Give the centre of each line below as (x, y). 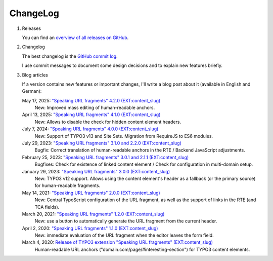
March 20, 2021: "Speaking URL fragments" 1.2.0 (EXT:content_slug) (93, 214)
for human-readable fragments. (67, 185)
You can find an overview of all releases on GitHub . (75, 38)
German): (32, 91)
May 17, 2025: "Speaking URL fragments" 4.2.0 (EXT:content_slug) (91, 100)
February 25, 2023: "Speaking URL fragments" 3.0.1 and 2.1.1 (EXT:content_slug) (105, 157)
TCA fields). (47, 207)
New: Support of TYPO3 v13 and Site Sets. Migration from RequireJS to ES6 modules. (124, 136)
